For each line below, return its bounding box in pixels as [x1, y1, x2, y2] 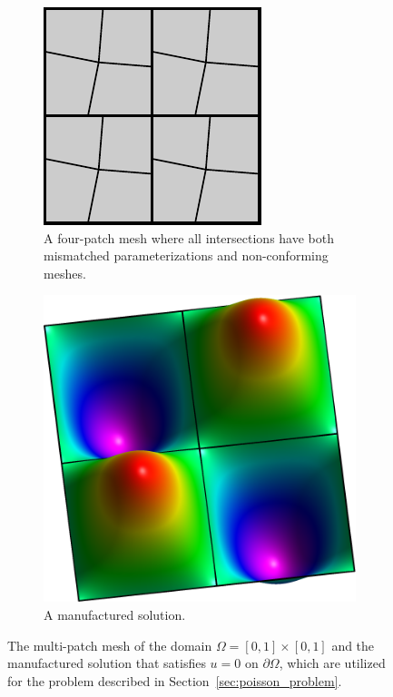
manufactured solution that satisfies [7, 653, 206, 672]
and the [331, 635, 375, 654]
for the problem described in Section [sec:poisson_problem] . [7, 671, 342, 690]
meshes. [44, 263, 86, 282]
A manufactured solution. [44, 604, 186, 623]
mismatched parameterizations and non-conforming [44, 246, 329, 265]
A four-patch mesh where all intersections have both [44, 228, 334, 247]
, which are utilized [279, 653, 386, 672]
